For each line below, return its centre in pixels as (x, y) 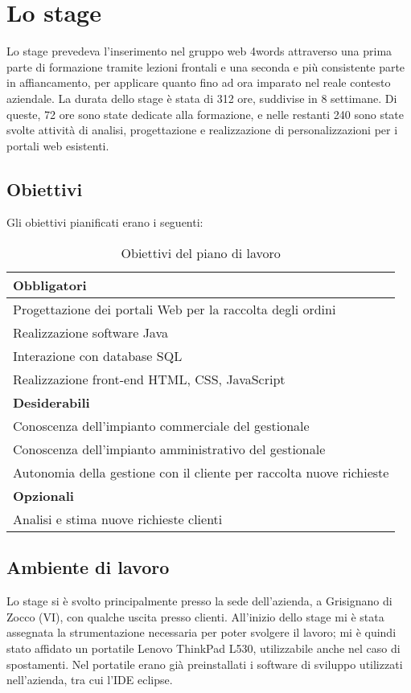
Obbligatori (50, 285)
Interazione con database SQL (98, 356)
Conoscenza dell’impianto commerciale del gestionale (161, 426)
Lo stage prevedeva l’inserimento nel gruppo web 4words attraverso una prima (199, 51)
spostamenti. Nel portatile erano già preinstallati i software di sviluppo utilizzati (205, 664)
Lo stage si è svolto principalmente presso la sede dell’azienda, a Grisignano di (199, 601)
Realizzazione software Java (90, 333)
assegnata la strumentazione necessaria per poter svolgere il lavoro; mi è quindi (201, 632)
